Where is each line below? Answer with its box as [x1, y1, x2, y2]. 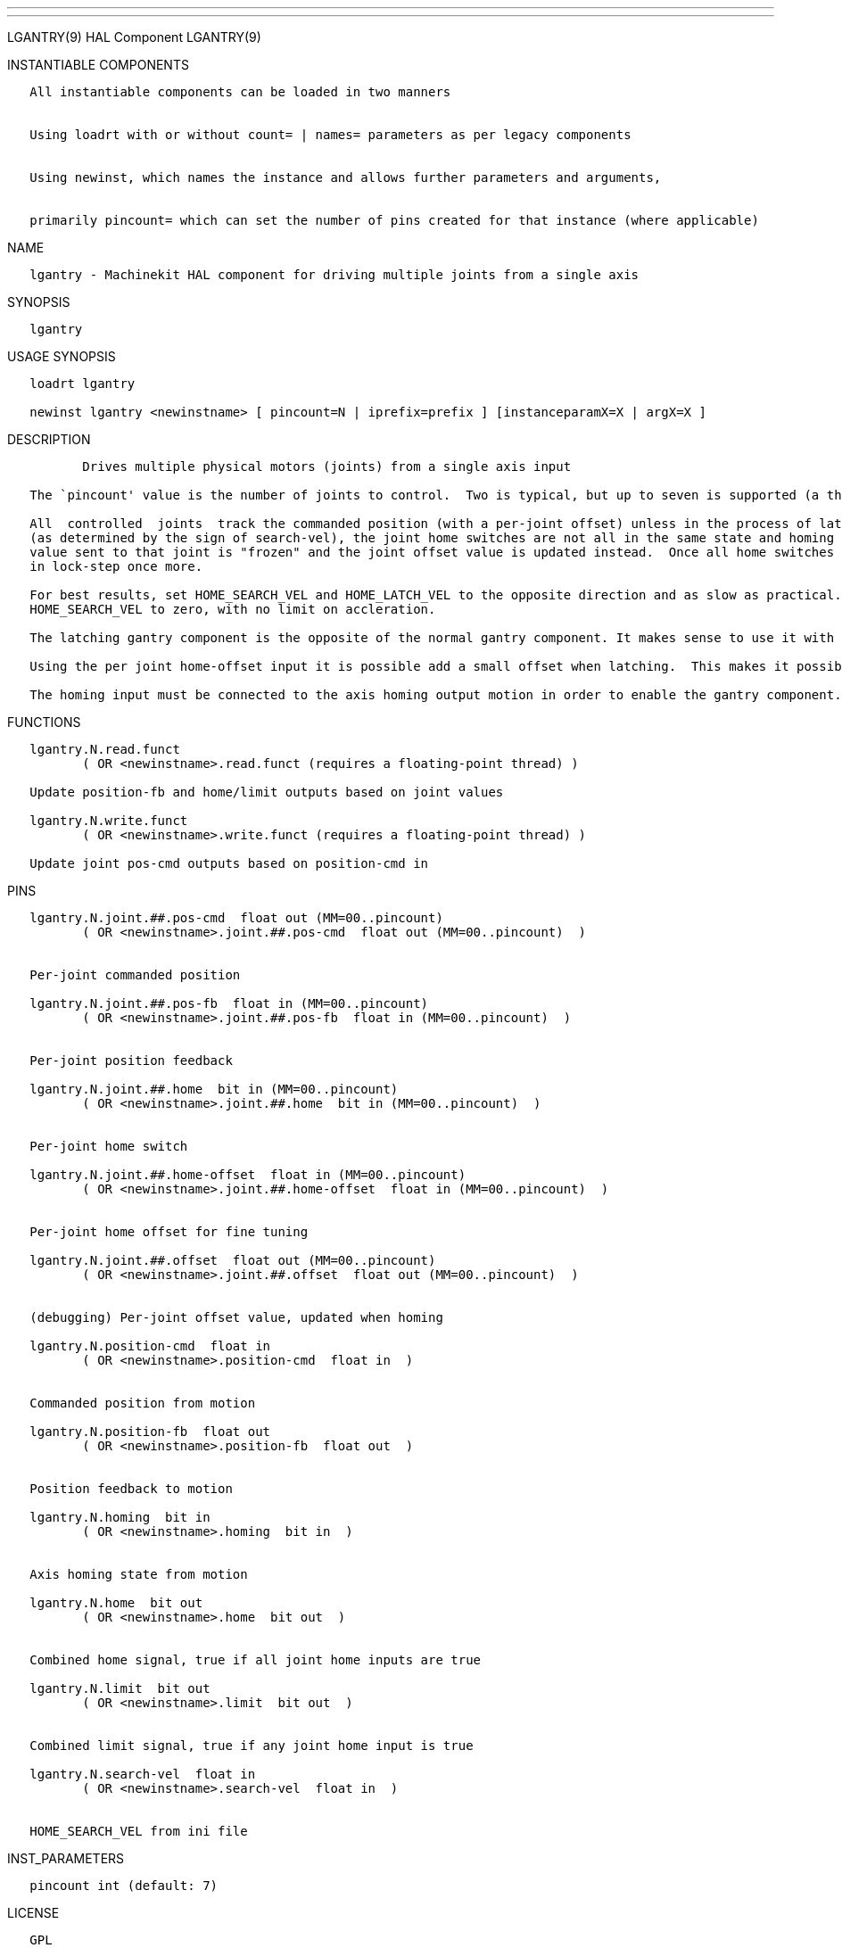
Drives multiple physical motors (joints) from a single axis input [82, 459, 572, 474]
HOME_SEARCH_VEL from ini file [29, 1824, 248, 1838]
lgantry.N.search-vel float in [29, 1767, 256, 1781]
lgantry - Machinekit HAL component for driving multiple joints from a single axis [29, 268, 640, 282]
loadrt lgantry [29, 376, 136, 391]
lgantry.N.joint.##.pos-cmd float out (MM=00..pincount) [29, 911, 443, 925]
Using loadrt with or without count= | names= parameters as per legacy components [29, 128, 631, 142]
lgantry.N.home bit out [29, 1596, 203, 1610]
